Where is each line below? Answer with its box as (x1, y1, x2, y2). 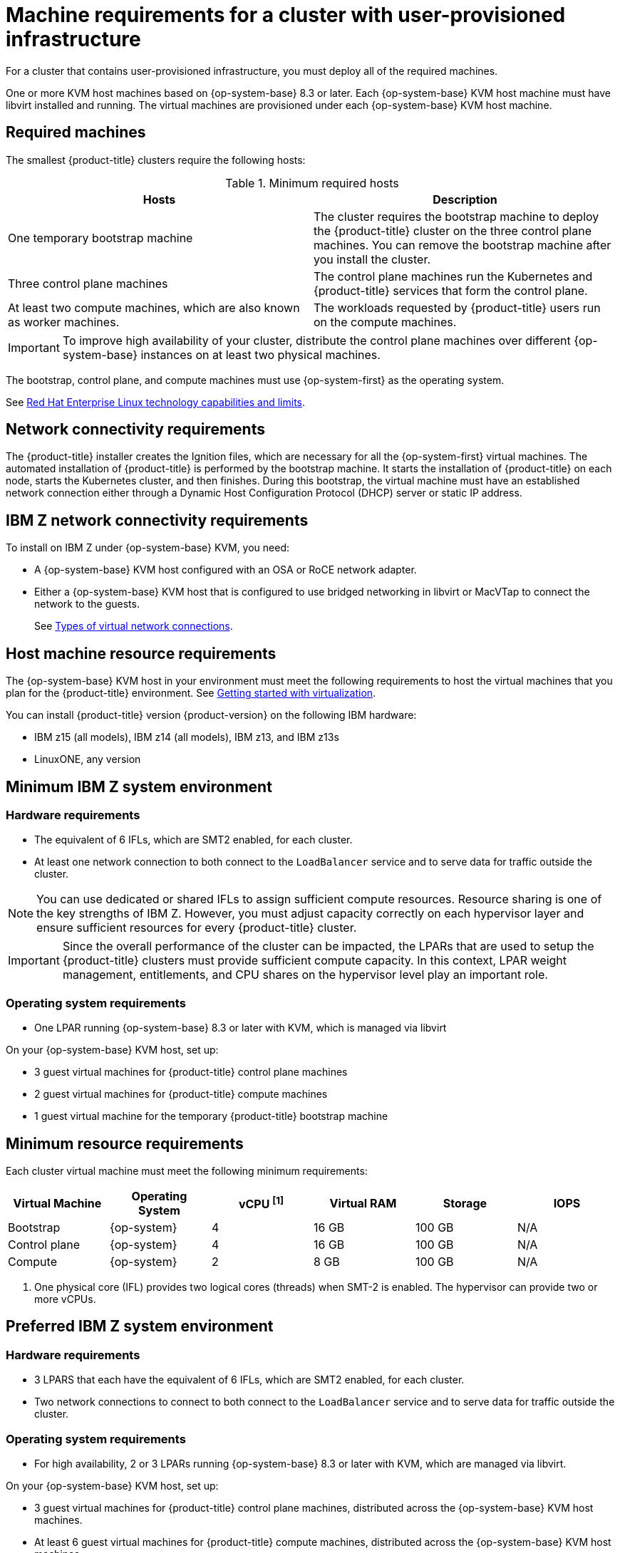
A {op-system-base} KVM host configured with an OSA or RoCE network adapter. (34, 563, 417, 576)
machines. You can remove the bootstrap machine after (314, 237, 611, 252)
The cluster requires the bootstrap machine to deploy (314, 209, 599, 224)
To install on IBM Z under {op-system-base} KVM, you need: (6, 541, 290, 554)
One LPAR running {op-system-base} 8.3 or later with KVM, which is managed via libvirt (34, 1022, 447, 1034)
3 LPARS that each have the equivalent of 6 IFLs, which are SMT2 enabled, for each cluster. (34, 1373, 465, 1386)
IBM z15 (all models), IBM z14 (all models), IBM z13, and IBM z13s (34, 731, 339, 744)
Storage (443, 1195, 487, 1210)
